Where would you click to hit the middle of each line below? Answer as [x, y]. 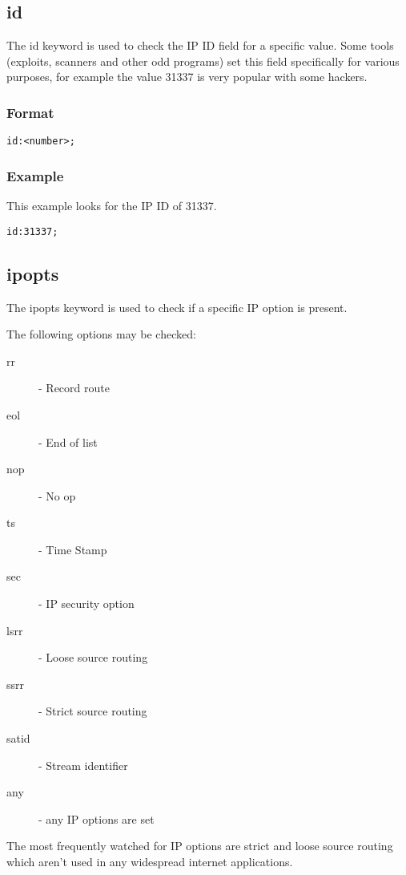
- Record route [74, 388]
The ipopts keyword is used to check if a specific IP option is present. [177, 307]
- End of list [68, 442]
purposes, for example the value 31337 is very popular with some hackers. [187, 77]
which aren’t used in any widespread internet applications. [150, 861]
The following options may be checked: [101, 334]
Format [30, 112]
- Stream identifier [83, 765]
